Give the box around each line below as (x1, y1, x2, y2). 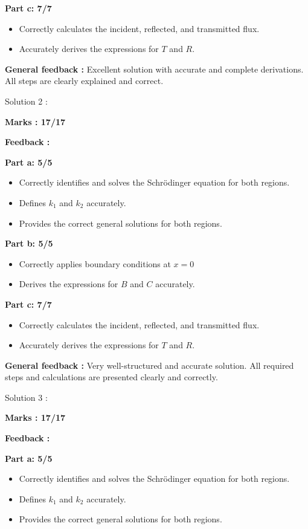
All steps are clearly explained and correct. (5, 74, 164, 87)
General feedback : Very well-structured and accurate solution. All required (5, 359, 294, 371)
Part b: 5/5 (5, 237, 53, 250)
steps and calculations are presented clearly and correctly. (5, 371, 218, 383)
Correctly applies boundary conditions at (19, 257, 171, 270)
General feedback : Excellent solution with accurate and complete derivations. (5, 62, 304, 75)
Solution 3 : (5, 391, 48, 403)
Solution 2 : (5, 94, 48, 107)
